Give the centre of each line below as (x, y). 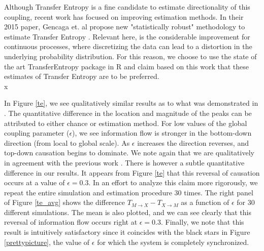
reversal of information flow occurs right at (71, 222)
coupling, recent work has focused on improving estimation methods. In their (124, 16)
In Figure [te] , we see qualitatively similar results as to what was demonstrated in (131, 103)
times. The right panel (219, 192)
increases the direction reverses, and (193, 142)
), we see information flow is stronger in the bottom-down (162, 133)
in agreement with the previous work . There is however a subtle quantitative (124, 162)
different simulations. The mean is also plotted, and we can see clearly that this (128, 212)
